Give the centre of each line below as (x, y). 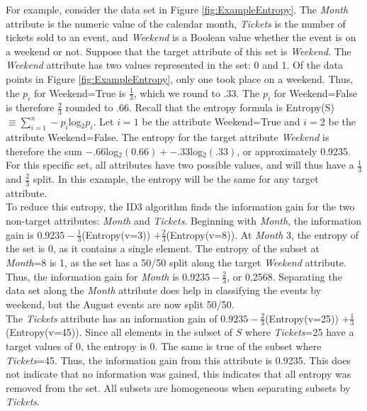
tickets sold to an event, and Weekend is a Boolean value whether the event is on (181, 37)
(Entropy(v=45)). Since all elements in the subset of (119, 332)
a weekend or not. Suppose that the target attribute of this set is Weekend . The (179, 51)
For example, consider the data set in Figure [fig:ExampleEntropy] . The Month (177, 9)
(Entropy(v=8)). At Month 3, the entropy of (262, 234)
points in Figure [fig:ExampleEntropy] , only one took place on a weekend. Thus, (180, 78)
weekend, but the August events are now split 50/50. (120, 304)
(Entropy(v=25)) (302, 318)
